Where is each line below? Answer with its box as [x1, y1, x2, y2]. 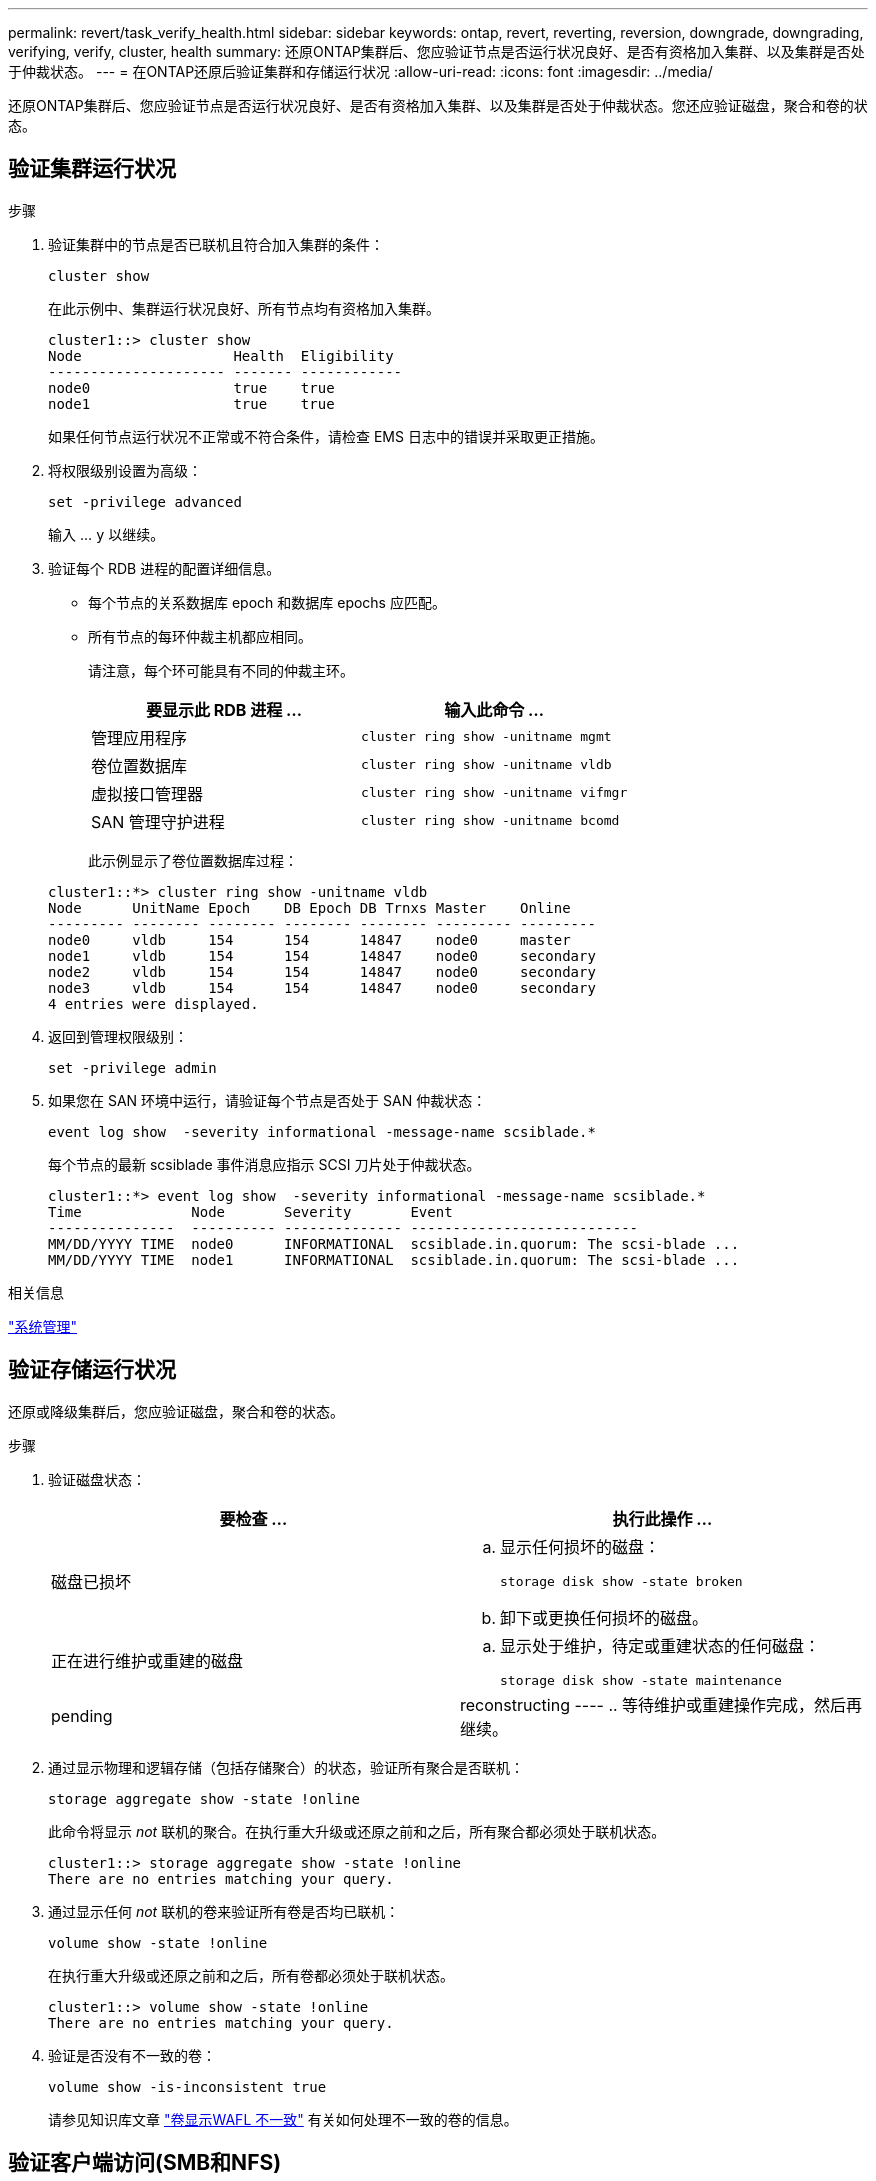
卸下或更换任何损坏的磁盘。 [500, 1607, 709, 1628]
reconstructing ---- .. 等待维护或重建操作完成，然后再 [460, 1694, 863, 1715]
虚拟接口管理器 [91, 783, 204, 804]
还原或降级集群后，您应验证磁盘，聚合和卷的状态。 [8, 1402, 344, 1420]
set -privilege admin [48, 1059, 217, 1076]
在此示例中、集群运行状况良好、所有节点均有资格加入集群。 [48, 299, 440, 317]
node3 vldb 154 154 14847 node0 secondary [48, 979, 596, 996]
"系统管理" [8, 1317, 78, 1335]
